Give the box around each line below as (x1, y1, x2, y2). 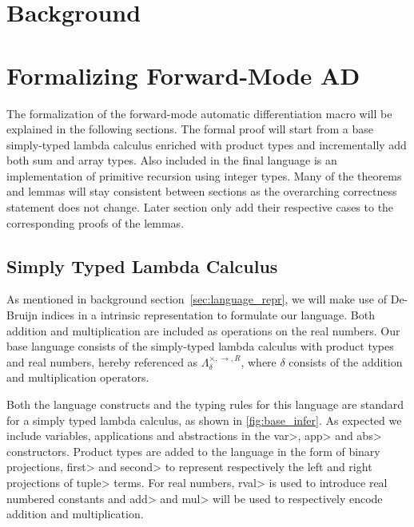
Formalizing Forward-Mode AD (6, 58, 360, 91)
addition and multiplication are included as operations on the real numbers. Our (6, 322, 400, 339)
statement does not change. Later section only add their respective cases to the (6, 199, 394, 216)
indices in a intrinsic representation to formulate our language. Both (41, 307, 375, 323)
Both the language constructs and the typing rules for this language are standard (6, 396, 404, 413)
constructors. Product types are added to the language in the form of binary (6, 442, 380, 459)
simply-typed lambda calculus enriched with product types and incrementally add (6, 136, 407, 153)
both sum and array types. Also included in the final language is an (6, 152, 337, 168)
